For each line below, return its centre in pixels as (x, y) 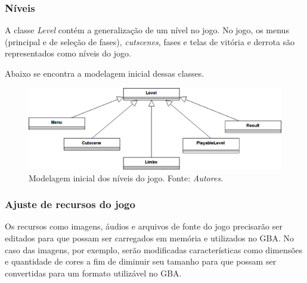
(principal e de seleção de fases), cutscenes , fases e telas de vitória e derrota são (150, 41)
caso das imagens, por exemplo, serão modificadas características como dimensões (154, 249)
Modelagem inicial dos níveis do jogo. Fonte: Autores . (126, 177)
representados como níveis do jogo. (68, 53)
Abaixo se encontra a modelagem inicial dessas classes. (105, 73)
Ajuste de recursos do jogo (70, 204)
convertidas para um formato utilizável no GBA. (93, 273)
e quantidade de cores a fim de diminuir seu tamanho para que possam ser (141, 261)
